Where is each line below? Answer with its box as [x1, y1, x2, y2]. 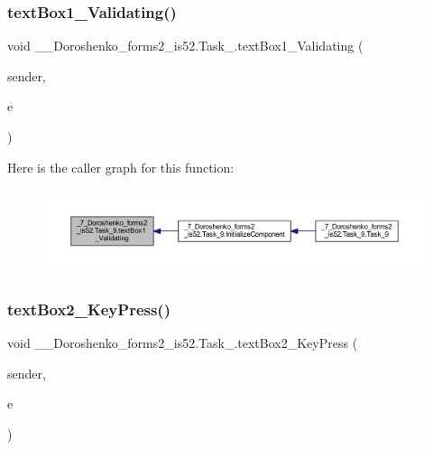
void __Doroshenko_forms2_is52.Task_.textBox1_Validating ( [7, 36, 364, 55]
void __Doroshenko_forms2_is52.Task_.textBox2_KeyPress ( [7, 333, 358, 352]
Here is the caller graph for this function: [7, 157, 235, 176]
